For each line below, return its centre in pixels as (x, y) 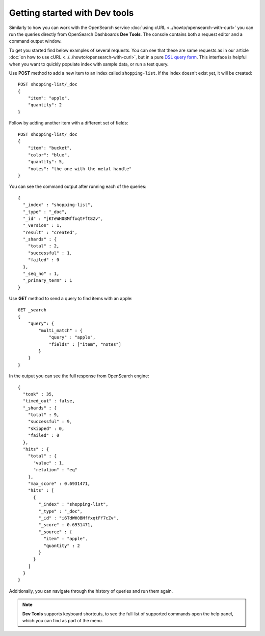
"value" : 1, (49, 463)
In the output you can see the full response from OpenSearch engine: (79, 376)
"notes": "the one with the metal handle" (80, 169)
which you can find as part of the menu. (63, 621)
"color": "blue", (49, 155)
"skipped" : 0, (46, 428)
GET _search (32, 310)
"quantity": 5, (46, 162)
